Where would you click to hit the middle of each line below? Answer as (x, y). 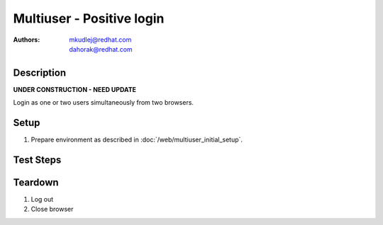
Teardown (36, 182)
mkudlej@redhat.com (100, 40)
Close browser (52, 209)
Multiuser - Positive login (89, 18)
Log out (42, 200)
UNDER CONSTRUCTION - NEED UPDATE (74, 89)
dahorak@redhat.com (101, 49)
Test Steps (37, 160)
